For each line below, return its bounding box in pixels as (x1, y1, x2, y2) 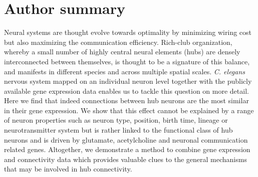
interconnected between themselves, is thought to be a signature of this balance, (4, 56, 250, 66)
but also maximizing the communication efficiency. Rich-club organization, (4, 36, 232, 47)
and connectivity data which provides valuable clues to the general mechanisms (4, 154, 247, 164)
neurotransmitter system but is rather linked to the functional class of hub (4, 125, 233, 135)
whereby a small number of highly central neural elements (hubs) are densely (4, 46, 240, 57)
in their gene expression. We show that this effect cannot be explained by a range (4, 105, 254, 115)
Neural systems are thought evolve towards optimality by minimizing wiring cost (4, 27, 252, 37)
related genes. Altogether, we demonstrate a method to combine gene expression (4, 144, 250, 155)
